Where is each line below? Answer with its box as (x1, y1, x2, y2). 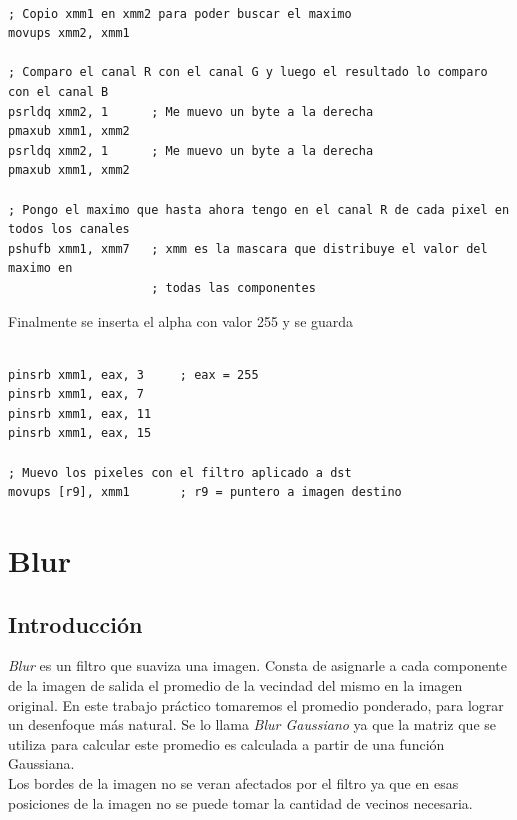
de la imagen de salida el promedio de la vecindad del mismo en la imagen (8, 675, 463, 696)
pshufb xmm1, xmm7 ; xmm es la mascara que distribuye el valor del (8, 241, 488, 256)
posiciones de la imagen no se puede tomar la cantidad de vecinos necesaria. (8, 792, 473, 813)
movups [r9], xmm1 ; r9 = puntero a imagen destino (8, 485, 402, 500)
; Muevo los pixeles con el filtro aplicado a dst (8, 465, 352, 480)
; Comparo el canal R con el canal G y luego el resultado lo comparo (8, 65, 488, 80)
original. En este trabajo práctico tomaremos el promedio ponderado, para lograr (8, 694, 504, 715)
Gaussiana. (8, 753, 75, 774)
